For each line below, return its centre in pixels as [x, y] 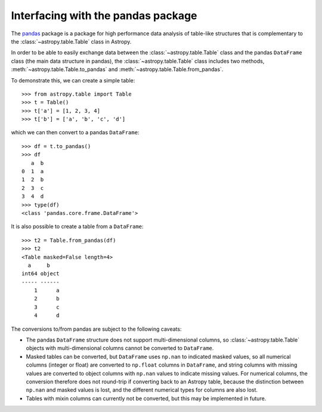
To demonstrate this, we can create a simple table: [73, 80]
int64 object [41, 274]
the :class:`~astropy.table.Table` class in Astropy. [71, 41]
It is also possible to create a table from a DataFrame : [77, 226]
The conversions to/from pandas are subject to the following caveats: [96, 329]
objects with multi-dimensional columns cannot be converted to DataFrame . [120, 348]
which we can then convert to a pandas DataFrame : [75, 133]
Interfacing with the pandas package [104, 16]
